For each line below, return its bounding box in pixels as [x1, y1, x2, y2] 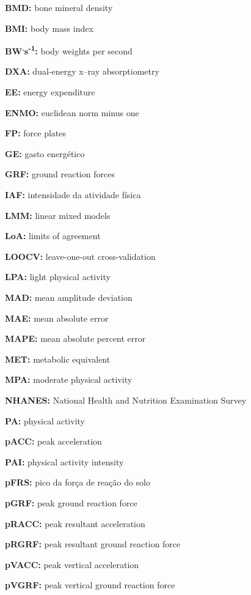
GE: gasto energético [5, 147, 85, 160]
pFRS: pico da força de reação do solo [5, 476, 150, 489]
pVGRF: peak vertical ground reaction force [5, 578, 175, 591]
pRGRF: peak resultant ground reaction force [5, 538, 181, 550]
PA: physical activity [5, 414, 85, 427]
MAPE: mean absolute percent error [5, 332, 146, 345]
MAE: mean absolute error [5, 311, 109, 324]
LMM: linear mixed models [5, 209, 111, 221]
